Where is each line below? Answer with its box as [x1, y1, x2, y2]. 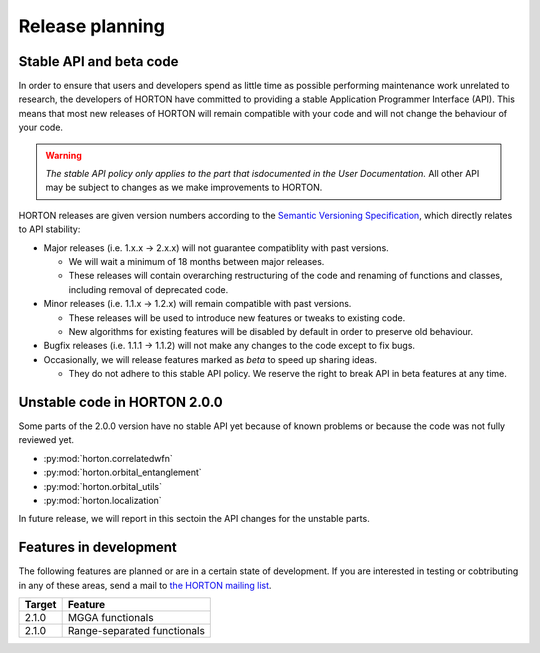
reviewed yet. [18, 434, 75, 446]
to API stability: [18, 223, 81, 235]
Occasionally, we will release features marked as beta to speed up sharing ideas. [43, 353, 378, 365]
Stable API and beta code [18, 53, 179, 70]
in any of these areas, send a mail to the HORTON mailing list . [18, 579, 272, 591]
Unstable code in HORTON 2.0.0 [18, 393, 224, 410]
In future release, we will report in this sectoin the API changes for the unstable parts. [18, 513, 370, 525]
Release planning [18, 15, 165, 37]
